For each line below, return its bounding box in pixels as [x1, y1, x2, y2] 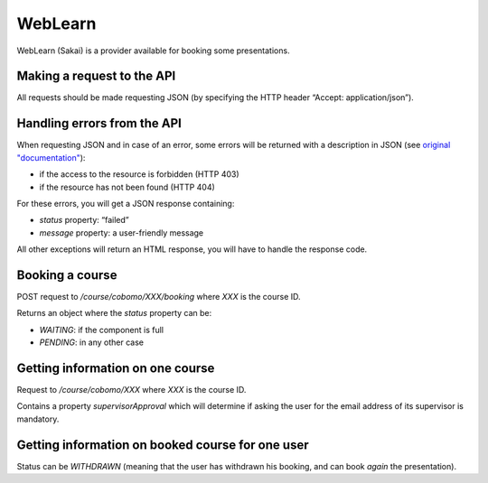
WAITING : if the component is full [39, 324, 164, 335]
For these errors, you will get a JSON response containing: [16, 198, 235, 209]
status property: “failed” [39, 215, 130, 226]
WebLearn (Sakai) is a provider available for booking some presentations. [16, 45, 290, 56]
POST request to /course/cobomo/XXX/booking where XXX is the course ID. [16, 292, 302, 302]
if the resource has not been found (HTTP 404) [39, 181, 216, 192]
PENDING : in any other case [39, 337, 145, 348]
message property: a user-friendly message [39, 227, 204, 238]
